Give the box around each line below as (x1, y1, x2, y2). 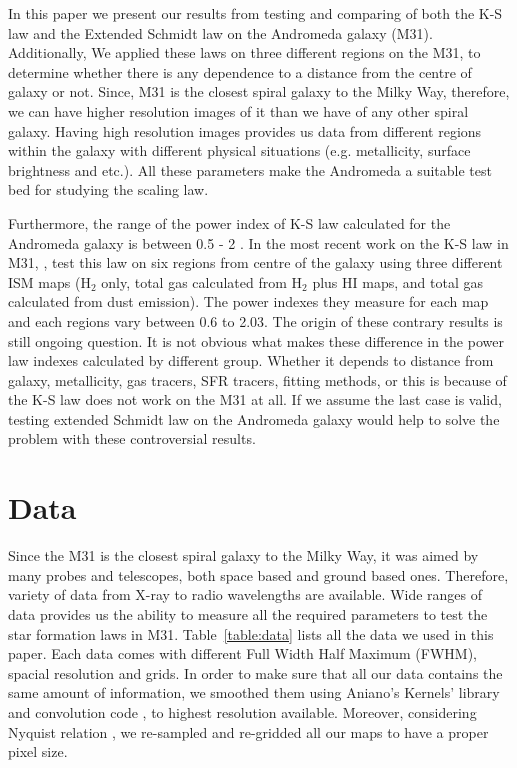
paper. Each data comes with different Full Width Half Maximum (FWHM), (8, 643, 477, 664)
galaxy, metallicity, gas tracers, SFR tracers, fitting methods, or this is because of (8, 369, 507, 390)
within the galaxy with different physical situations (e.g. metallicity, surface (8, 140, 471, 161)
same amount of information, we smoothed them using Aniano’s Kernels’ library (8, 682, 500, 703)
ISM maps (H (8, 271, 91, 292)
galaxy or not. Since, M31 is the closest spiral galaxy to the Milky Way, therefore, (8, 81, 510, 102)
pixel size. (8, 741, 68, 762)
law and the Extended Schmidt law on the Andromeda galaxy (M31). (8, 22, 433, 43)
